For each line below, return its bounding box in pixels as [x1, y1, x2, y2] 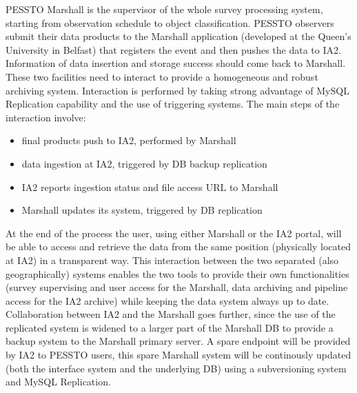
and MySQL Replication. [6, 374, 111, 389]
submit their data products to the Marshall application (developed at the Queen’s [6, 29, 351, 43]
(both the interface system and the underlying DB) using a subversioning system [6, 361, 347, 375]
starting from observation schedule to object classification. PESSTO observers [6, 15, 334, 30]
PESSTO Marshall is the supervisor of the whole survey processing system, [6, 2, 323, 16]
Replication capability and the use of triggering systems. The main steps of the [6, 97, 340, 111]
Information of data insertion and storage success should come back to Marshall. [6, 56, 346, 70]
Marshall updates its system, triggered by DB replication [21, 203, 263, 217]
